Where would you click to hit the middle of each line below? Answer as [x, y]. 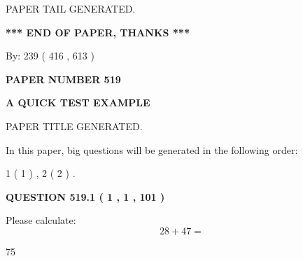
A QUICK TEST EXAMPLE [78, 103]
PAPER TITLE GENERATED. [74, 126]
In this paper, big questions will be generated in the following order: [152, 149]
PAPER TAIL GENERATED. [71, 8]
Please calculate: [41, 220]
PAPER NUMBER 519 [63, 79]
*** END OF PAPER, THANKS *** [98, 32]
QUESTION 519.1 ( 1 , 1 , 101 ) [85, 196]
